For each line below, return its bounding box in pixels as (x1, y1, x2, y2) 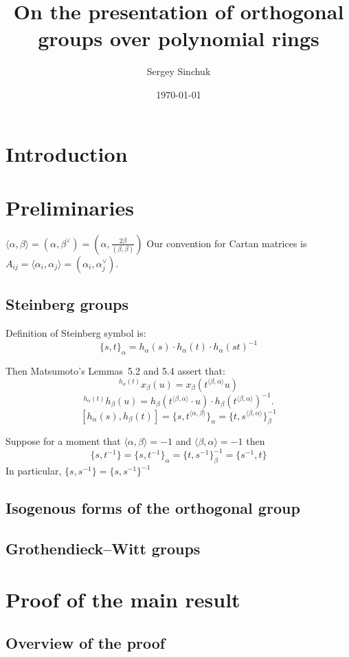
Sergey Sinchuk (146, 64, 211, 79)
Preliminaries (5, 193, 134, 221)
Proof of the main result (5, 585, 240, 613)
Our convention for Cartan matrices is (146, 236, 307, 250)
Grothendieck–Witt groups (5, 537, 201, 559)
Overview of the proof (5, 632, 166, 654)
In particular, (5, 463, 62, 478)
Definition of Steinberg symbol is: (5, 326, 146, 340)
